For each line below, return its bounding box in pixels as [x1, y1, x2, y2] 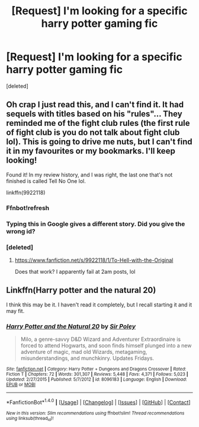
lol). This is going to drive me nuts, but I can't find [6, 137, 192, 147]
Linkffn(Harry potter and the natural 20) [6, 285, 156, 295]
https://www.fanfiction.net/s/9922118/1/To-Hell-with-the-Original [14, 257, 174, 264]
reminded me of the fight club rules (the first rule [6, 118, 190, 128]
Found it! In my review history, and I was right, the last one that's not [6, 171, 173, 178]
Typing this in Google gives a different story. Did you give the [6, 220, 185, 228]
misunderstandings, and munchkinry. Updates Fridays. [20, 355, 155, 362]
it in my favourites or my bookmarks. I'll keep [6, 146, 176, 156]
